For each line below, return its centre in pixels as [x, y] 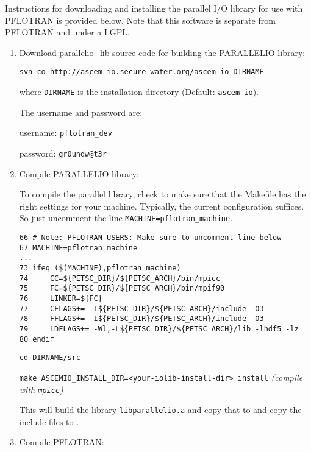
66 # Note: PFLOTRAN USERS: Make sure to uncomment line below [150, 238]
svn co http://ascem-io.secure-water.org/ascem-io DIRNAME [141, 72]
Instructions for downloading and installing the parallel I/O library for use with [154, 8]
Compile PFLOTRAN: [62, 442]
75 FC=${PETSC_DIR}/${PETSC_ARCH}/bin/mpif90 [122, 288]
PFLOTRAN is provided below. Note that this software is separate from [140, 20]
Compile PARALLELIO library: [79, 173]
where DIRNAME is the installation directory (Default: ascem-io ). [139, 92]
